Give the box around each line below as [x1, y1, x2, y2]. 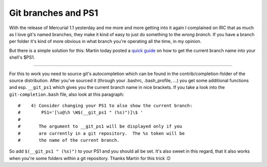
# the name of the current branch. [18, 137, 120, 143]
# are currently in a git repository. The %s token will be [18, 130, 185, 136]
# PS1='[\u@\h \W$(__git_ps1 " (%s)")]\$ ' [18, 110, 143, 116]
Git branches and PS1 [9, 7, 98, 18]
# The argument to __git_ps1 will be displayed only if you [18, 124, 182, 129]
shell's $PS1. [9, 54, 35, 60]
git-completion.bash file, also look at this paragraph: [9, 91, 125, 97]
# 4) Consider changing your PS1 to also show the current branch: [18, 103, 193, 109]
